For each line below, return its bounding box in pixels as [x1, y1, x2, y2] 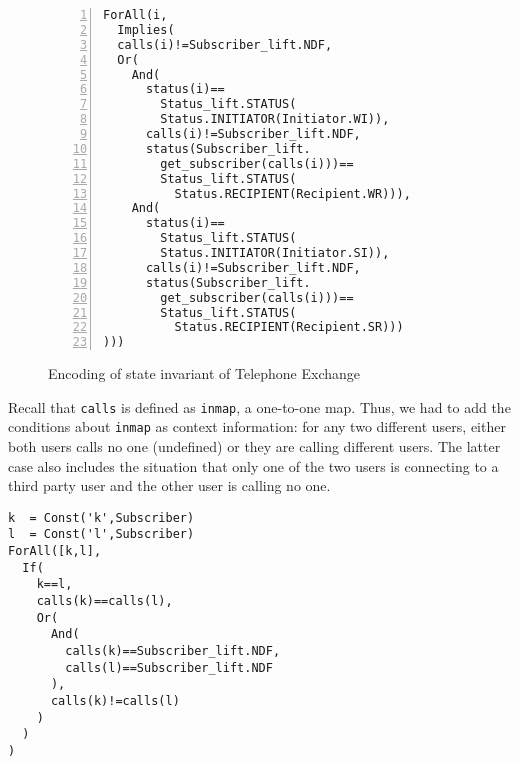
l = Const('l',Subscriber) [8, 527, 195, 542]
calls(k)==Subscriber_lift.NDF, [65, 644, 281, 659]
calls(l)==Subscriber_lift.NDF [65, 660, 273, 675]
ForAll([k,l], [8, 544, 102, 559]
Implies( [117, 22, 175, 37]
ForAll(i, [103, 8, 168, 22]
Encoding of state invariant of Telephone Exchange [48, 363, 361, 384]
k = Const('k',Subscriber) [8, 510, 195, 525]
